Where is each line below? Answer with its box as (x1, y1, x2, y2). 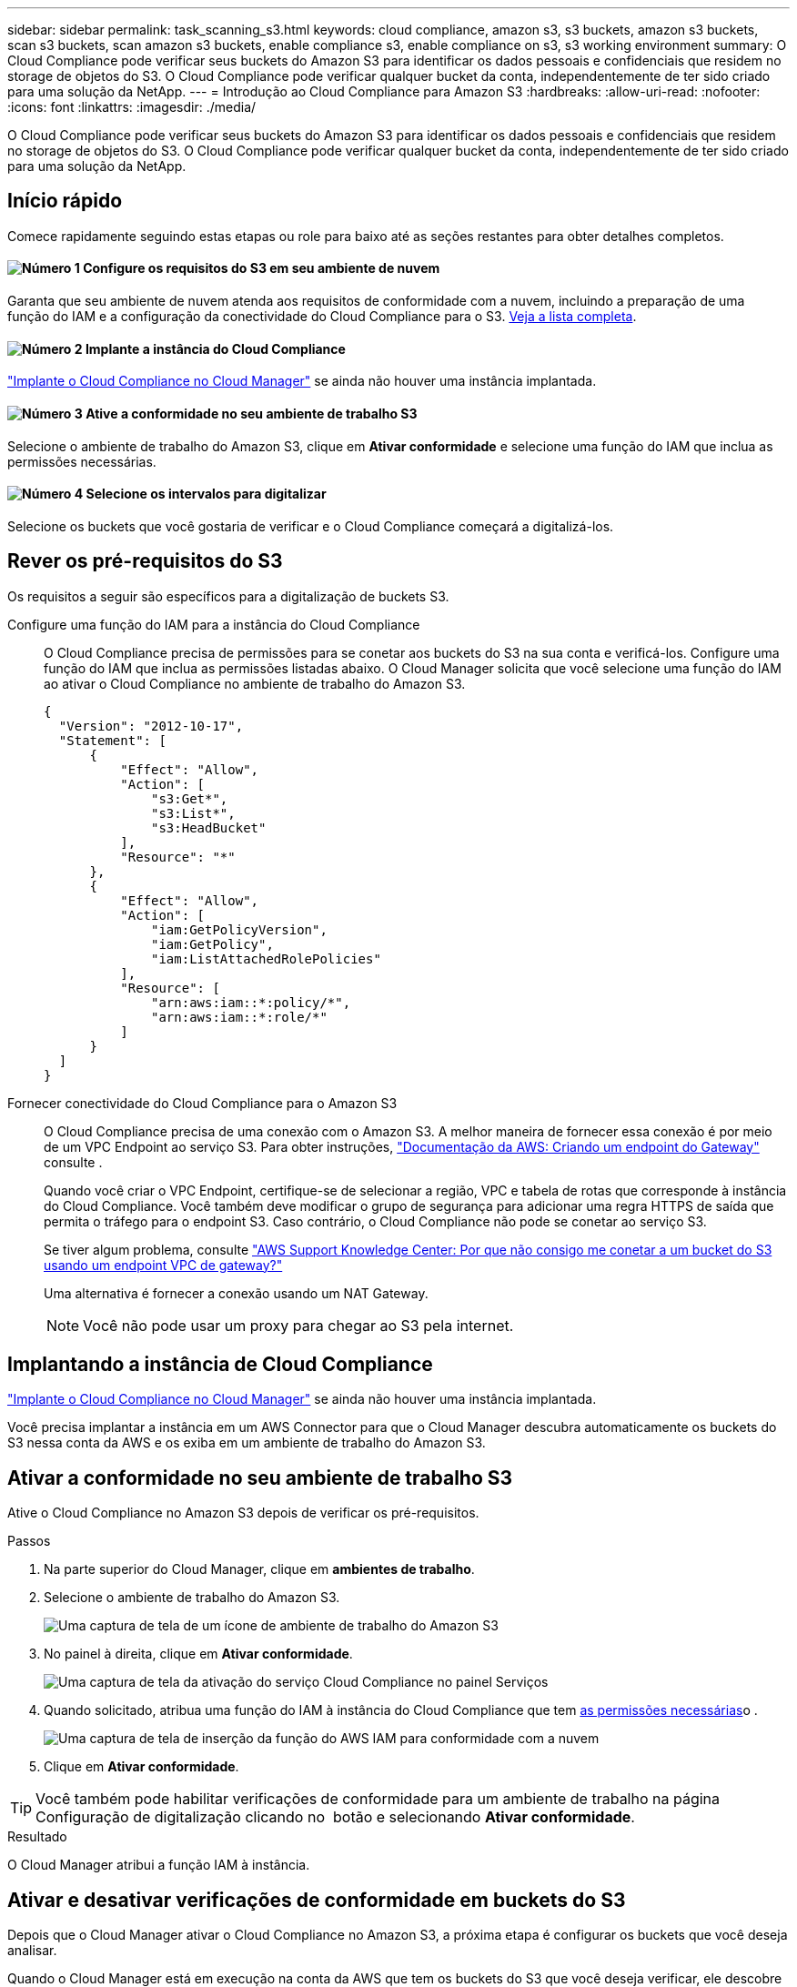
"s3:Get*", (151, 791, 228, 806)
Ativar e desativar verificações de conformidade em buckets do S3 (7, 1888, 626, 1911)
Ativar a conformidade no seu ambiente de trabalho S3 (7, 1466, 513, 1489)
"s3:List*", (151, 805, 236, 821)
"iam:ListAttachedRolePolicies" (151, 951, 381, 966)
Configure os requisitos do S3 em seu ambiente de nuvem (83, 260, 440, 277)
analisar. (7, 1942, 57, 1959)
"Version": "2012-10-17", (58, 718, 244, 733)
